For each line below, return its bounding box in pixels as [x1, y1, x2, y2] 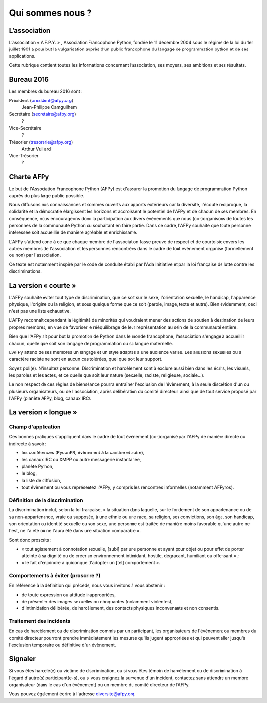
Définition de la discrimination [9, 497, 83, 503]
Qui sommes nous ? [9, 7, 92, 18]
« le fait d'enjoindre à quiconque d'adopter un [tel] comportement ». [21, 560, 160, 565]
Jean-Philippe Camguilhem [21, 104, 77, 110]
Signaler [9, 655, 36, 663]
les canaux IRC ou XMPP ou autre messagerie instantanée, [21, 456, 141, 462]
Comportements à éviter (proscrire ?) [9, 572, 101, 579]
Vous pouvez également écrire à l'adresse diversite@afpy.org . [9, 691, 136, 697]
